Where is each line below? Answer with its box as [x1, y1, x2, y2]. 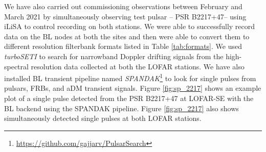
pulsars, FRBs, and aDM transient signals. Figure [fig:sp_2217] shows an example [4, 83, 261, 93]
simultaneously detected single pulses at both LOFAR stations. [4, 113, 202, 123]
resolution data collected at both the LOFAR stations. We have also [31, 61, 245, 71]
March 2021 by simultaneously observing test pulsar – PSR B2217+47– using [4, 11, 247, 21]
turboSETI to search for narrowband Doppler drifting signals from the [4, 50, 224, 61]
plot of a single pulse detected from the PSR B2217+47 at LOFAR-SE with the [4, 93, 254, 103]
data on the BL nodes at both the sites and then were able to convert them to [4, 31, 250, 41]
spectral [4, 61, 29, 71]
